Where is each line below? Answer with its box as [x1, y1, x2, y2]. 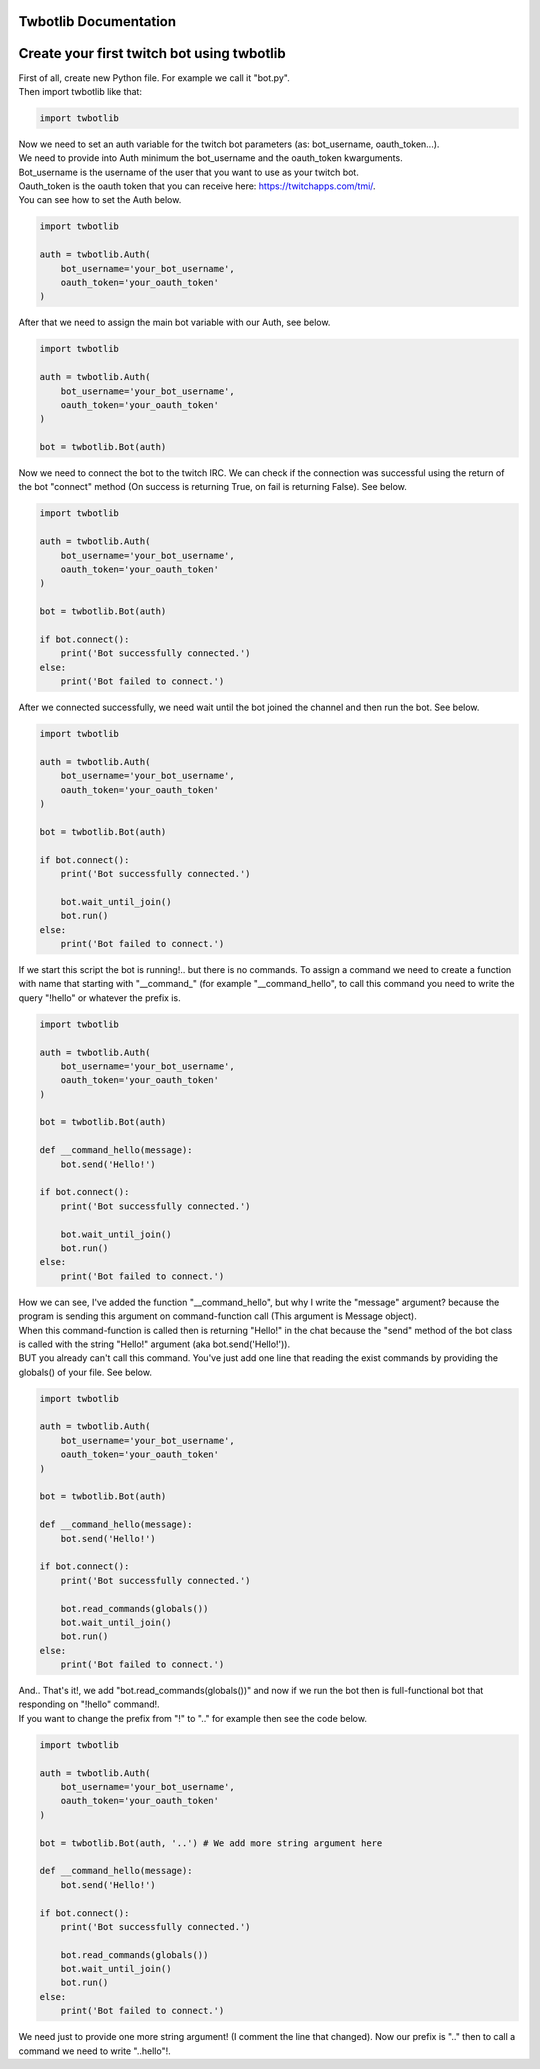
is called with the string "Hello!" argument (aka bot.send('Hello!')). [18, 1338, 290, 1350]
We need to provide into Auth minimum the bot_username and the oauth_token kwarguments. [18, 152, 404, 164]
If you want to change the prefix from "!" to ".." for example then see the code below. [18, 1712, 367, 1724]
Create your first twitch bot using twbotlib [18, 45, 286, 62]
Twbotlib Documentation [18, 13, 177, 30]
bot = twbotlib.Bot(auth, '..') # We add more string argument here [39, 1837, 383, 1849]
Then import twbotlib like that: [18, 85, 142, 97]
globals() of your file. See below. [18, 1366, 152, 1378]
